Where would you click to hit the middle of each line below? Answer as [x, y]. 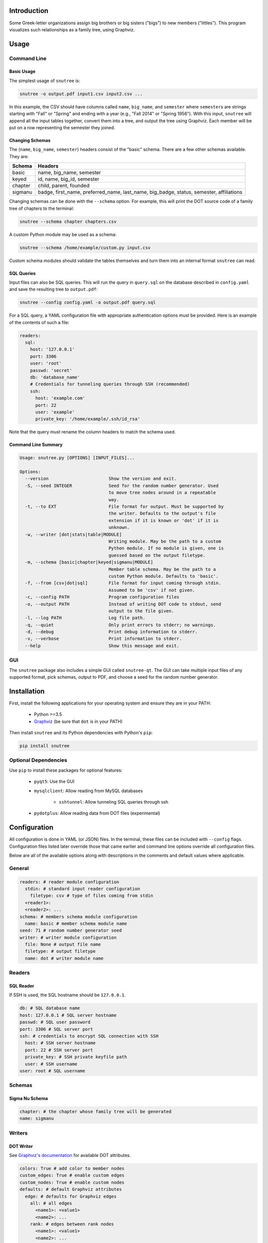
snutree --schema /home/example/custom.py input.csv [85, 248]
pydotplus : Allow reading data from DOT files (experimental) [97, 813]
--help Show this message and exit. [102, 646]
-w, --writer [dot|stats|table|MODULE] [73, 534]
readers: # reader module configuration [69, 882]
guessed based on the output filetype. [157, 555]
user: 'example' [55, 412]
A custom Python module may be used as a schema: [63, 234]
